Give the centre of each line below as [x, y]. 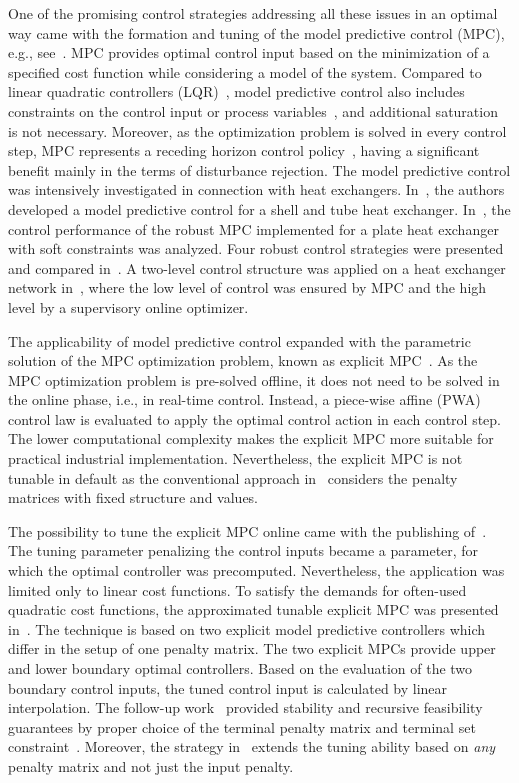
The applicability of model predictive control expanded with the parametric [239, 340]
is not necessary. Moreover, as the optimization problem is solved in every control [257, 130]
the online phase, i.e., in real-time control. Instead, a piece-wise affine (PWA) [244, 399]
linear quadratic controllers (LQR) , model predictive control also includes [236, 91]
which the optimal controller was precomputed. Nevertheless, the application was [256, 570]
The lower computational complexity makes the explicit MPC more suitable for [251, 438]
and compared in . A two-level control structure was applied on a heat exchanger [257, 267]
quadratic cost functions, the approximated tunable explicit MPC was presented [253, 609]
